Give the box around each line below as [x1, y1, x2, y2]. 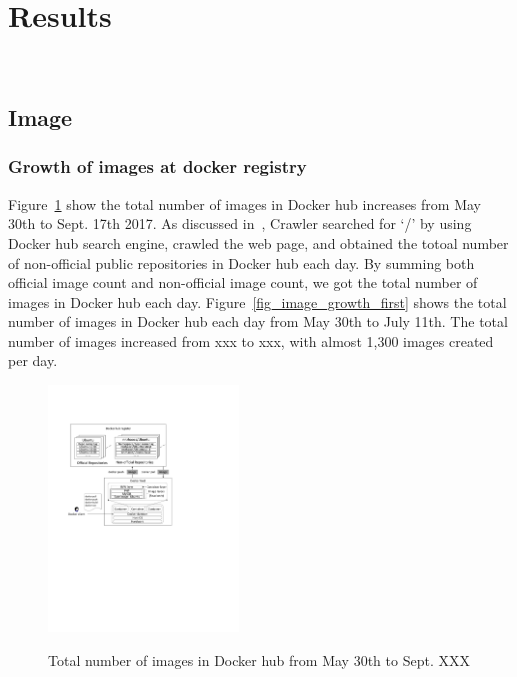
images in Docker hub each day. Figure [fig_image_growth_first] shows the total [8, 291, 507, 312]
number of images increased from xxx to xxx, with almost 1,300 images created [8, 330, 494, 351]
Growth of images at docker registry [8, 154, 307, 179]
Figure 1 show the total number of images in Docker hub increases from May [8, 193, 481, 214]
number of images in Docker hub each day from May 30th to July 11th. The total [8, 311, 508, 332]
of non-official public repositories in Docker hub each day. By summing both [8, 252, 475, 273]
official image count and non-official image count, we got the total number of [8, 272, 478, 293]
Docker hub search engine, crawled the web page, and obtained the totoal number [8, 232, 509, 253]
